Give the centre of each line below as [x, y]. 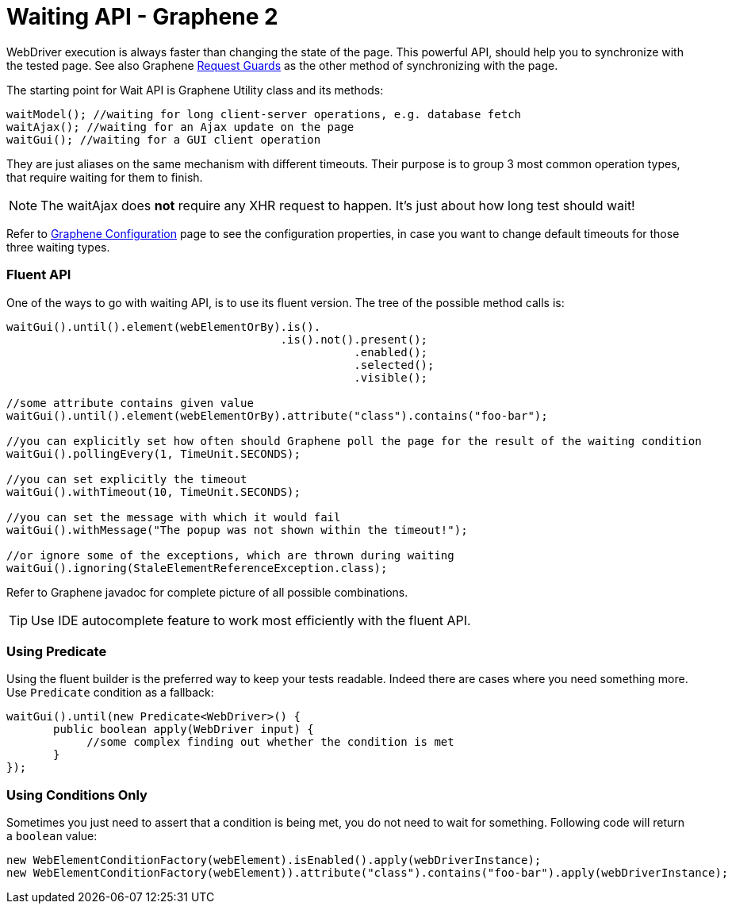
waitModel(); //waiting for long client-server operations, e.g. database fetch [264, 114]
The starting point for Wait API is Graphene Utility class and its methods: [195, 90]
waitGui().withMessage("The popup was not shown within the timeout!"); [237, 530]
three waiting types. [58, 247]
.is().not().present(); [354, 339]
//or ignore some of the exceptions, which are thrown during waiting [230, 555]
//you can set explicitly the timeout [127, 479]
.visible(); [391, 377]
